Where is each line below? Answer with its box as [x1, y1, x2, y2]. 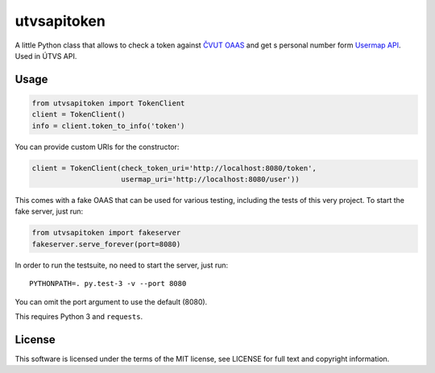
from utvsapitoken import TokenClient [31, 98, 185, 108]
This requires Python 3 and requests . [14, 311, 143, 321]
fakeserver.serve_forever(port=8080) [31, 239, 181, 249]
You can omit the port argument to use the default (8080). [14, 296, 208, 306]
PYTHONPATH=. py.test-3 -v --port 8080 [29, 279, 187, 288]
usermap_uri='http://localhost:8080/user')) [121, 175, 300, 184]
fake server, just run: [14, 206, 84, 217]
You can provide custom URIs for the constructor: [14, 142, 180, 151]
